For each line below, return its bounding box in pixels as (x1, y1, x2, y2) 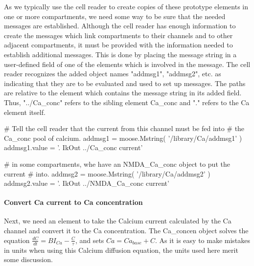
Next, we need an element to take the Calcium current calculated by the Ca (4, 216, 231, 226)
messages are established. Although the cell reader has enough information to (4, 21, 236, 31)
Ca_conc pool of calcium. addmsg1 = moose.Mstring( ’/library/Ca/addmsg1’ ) (4, 133, 242, 143)
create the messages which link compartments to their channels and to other (4, 30, 233, 40)
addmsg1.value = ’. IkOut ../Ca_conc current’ (4, 142, 143, 153)
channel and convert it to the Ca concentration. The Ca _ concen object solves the (4, 225, 249, 236)
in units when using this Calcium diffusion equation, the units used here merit (4, 244, 238, 255)
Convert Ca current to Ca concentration (4, 197, 143, 207)
